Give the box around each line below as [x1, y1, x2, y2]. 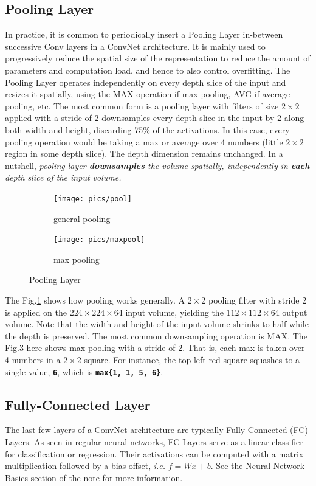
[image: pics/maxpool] [53, 235, 145, 245]
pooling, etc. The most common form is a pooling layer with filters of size [5, 99, 279, 112]
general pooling [53, 212, 111, 224]
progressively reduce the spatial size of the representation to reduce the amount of [5, 52, 311, 64]
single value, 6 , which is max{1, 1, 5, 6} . [5, 365, 163, 378]
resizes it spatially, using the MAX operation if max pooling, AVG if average [5, 88, 290, 100]
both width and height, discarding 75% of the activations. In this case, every [5, 123, 290, 136]
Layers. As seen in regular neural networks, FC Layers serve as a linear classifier [5, 436, 303, 448]
